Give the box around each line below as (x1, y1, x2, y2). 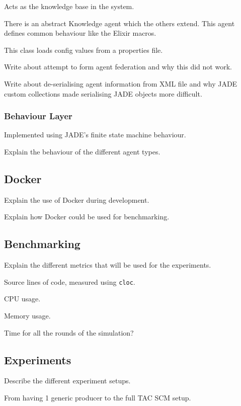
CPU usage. (4, 293, 41, 304)
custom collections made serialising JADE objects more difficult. (4, 88, 202, 99)
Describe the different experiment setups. (4, 375, 131, 386)
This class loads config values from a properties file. (4, 44, 163, 55)
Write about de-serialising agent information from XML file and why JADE (4, 78, 237, 89)
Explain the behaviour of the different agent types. (4, 146, 160, 156)
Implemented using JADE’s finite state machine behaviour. (4, 129, 186, 140)
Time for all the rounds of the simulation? (4, 327, 134, 338)
